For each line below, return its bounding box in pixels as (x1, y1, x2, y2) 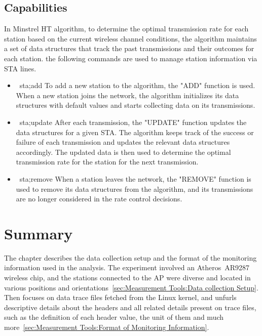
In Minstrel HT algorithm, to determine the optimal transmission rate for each (4, 23, 249, 34)
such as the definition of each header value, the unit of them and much (4, 312, 224, 322)
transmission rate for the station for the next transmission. (16, 156, 199, 167)
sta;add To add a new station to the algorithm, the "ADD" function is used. (19, 80, 255, 91)
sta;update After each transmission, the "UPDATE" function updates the (19, 116, 247, 127)
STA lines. (4, 63, 36, 73)
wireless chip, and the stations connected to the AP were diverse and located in (4, 272, 251, 283)
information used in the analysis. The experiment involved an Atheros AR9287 (4, 262, 250, 273)
